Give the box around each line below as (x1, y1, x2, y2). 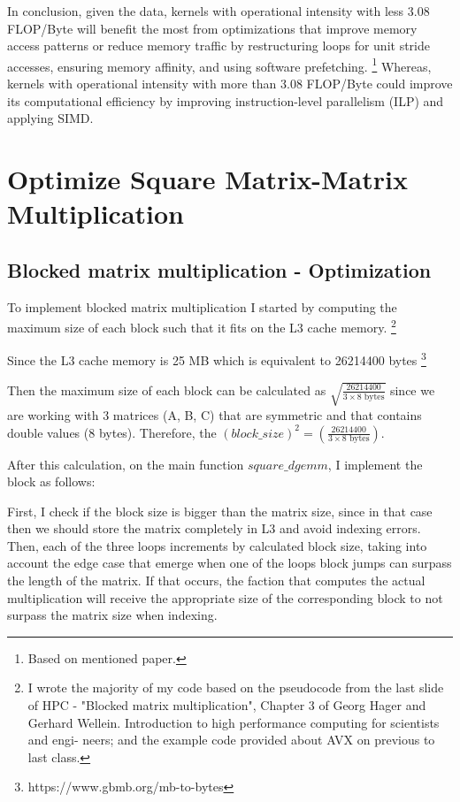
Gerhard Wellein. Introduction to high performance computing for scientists (27, 713, 440, 731)
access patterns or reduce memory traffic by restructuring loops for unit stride (7, 36, 431, 55)
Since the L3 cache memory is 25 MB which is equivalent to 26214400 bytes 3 (7, 348, 426, 370)
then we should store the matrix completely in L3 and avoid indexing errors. (7, 519, 421, 538)
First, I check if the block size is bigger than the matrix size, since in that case (7, 501, 433, 520)
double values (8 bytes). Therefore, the (7, 423, 217, 441)
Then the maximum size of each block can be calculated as (7, 380, 326, 399)
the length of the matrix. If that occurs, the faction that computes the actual (7, 571, 425, 590)
